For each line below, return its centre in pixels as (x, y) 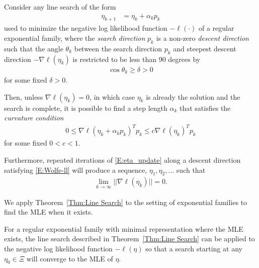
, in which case (112, 96)
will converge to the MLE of (70, 258)
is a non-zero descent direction (202, 38)
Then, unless (24, 96)
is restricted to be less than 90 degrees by (137, 59)
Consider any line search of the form (60, 7)
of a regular (217, 28)
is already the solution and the (193, 96)
